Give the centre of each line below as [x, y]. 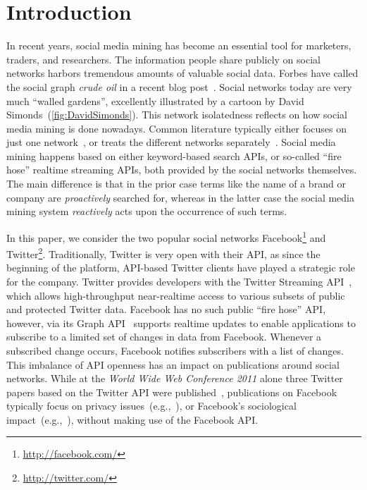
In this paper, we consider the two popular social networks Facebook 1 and [166, 236]
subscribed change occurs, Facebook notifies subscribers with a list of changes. [175, 350]
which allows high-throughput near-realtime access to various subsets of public [176, 295]
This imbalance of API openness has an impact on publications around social [173, 364]
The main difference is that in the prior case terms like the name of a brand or [176, 184]
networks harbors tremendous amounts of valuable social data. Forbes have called [182, 73]
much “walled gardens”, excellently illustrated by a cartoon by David [155, 100]
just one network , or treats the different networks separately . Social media [171, 142]
